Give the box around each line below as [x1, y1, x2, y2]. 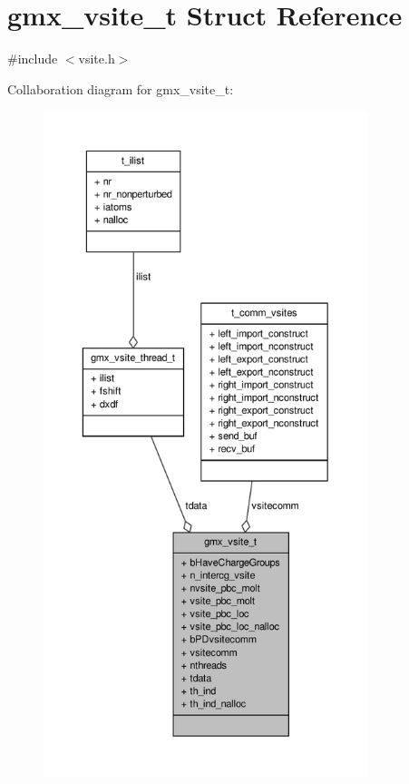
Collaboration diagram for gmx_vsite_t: [7, 79, 234, 98]
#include [7, 49, 58, 68]
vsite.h [78, 49, 115, 68]
